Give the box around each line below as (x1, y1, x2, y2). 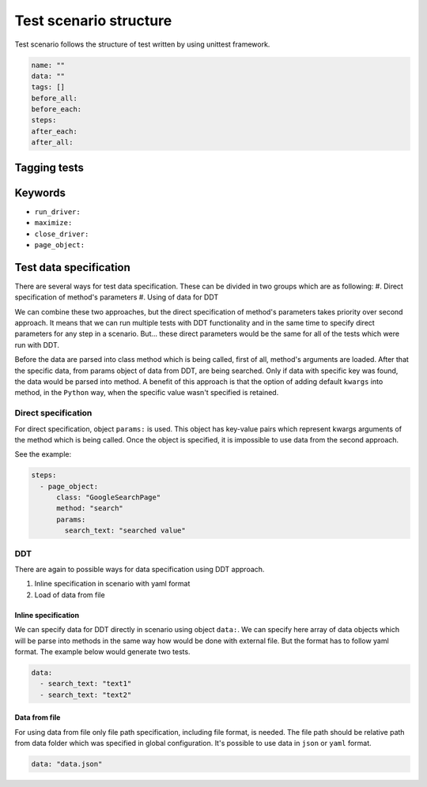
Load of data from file (34, 589, 106, 600)
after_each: (31, 126, 78, 136)
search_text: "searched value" (64, 526, 186, 535)
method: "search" (56, 504, 124, 513)
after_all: (31, 138, 74, 147)
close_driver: (34, 229, 89, 239)
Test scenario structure (14, 12, 172, 29)
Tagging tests (14, 160, 85, 174)
